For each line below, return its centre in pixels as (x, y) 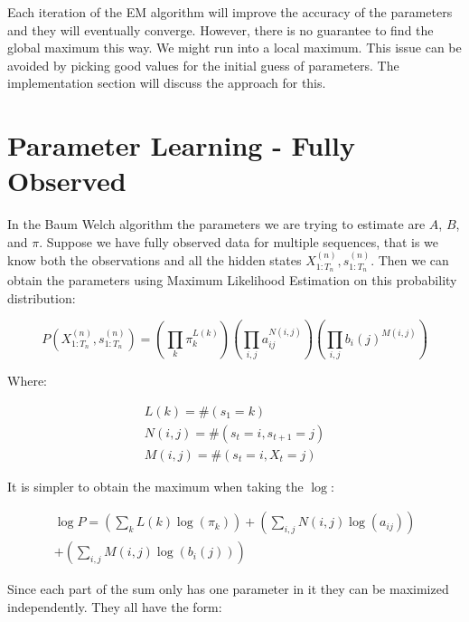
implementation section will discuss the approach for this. (167, 83)
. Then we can (410, 260)
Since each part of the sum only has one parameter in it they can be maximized (228, 589)
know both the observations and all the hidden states (155, 260)
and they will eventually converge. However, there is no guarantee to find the (220, 29)
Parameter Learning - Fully (181, 145)
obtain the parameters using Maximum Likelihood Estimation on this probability (232, 280)
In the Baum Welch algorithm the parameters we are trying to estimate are (216, 224)
